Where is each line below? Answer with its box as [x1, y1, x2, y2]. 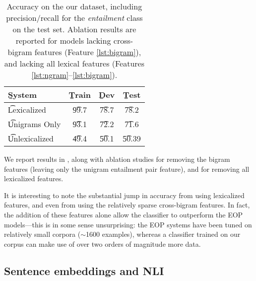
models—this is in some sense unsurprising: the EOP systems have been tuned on [4, 219, 252, 229]
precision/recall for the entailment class [6, 12, 143, 23]
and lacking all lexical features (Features [4, 58, 145, 69]
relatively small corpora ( [4, 229, 81, 239]
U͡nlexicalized [8, 133, 54, 144]
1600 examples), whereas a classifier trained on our [86, 229, 241, 239]
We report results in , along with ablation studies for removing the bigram [4, 154, 230, 164]
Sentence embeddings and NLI [4, 263, 164, 278]
